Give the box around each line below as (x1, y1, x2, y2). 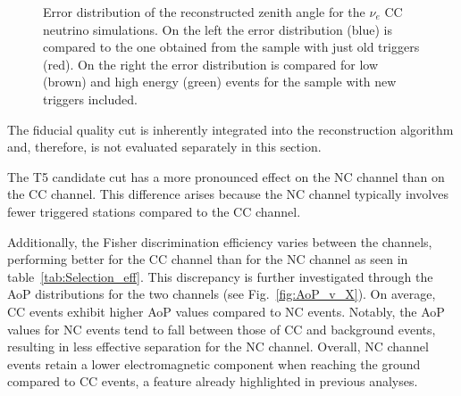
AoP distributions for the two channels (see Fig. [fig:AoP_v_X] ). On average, (7, 285, 436, 303)
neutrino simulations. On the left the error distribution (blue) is (43, 20, 393, 38)
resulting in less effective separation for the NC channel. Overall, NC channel (7, 337, 429, 356)
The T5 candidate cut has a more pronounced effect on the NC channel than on (7, 167, 445, 186)
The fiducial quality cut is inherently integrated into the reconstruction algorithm (7, 120, 454, 138)
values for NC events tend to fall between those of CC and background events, (7, 319, 436, 338)
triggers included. (43, 89, 138, 108)
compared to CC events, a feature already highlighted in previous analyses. (7, 372, 418, 391)
